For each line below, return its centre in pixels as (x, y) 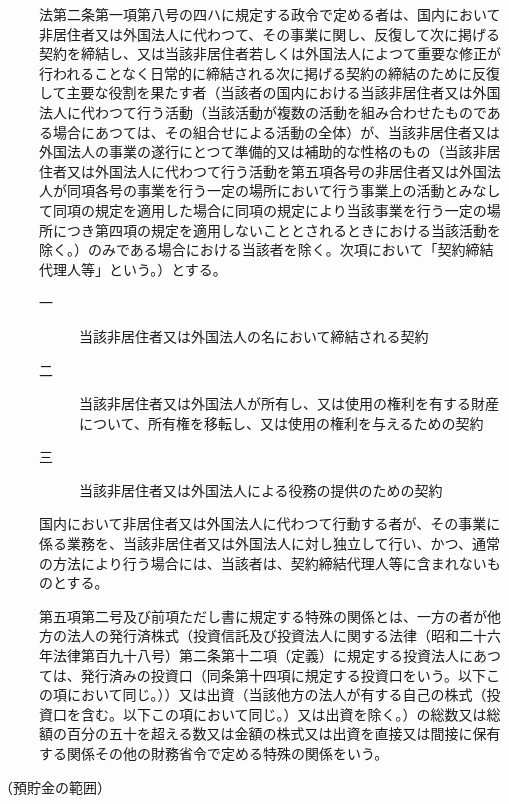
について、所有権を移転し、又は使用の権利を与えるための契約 (281, 422)
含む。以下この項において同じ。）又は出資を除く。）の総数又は (283, 713)
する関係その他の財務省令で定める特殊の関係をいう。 (214, 753)
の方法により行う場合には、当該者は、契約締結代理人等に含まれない (263, 562)
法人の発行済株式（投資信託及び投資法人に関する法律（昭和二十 (276, 635)
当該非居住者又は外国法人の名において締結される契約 (254, 335)
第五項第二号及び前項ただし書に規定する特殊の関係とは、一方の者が (263, 615)
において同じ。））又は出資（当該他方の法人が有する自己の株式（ (276, 694)
